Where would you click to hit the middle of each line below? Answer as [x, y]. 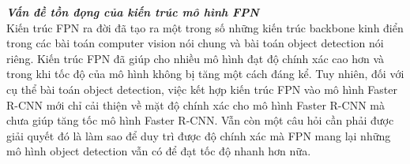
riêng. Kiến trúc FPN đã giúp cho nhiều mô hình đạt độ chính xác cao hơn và [196, 58]
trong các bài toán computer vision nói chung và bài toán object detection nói [195, 43]
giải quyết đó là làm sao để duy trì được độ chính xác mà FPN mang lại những [199, 135]
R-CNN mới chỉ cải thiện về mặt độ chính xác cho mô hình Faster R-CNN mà [196, 104]
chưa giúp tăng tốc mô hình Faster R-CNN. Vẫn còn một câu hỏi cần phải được [200, 120]
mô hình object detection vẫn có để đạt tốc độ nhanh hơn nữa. [159, 151]
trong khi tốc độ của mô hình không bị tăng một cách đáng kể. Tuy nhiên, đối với [205, 74]
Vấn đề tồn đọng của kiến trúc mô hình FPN [133, 12]
